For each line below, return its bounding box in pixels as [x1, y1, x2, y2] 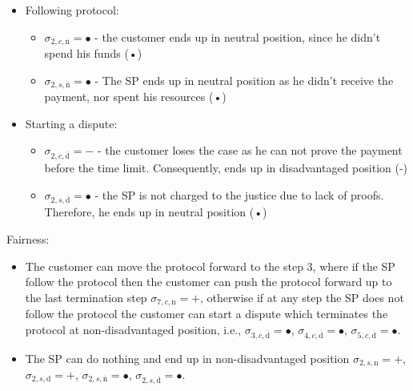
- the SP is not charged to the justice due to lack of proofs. [94, 186, 384, 203]
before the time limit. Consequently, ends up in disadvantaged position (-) [44, 159, 408, 176]
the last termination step [25, 288, 147, 305]
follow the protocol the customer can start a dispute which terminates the [25, 305, 388, 322]
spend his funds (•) [44, 45, 142, 62]
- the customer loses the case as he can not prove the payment [97, 142, 403, 159]
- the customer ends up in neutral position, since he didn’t [94, 28, 381, 45]
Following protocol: [25, 2, 119, 18]
